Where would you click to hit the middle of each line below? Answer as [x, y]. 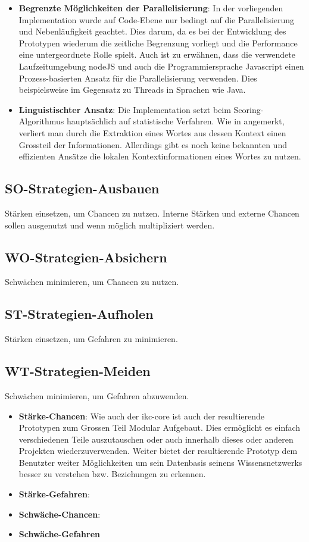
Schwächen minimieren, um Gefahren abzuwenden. [97, 395]
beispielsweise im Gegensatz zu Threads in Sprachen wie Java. [132, 90]
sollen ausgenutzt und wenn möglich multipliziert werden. [110, 225]
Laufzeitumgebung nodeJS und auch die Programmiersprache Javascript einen [161, 66]
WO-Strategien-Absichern [86, 257]
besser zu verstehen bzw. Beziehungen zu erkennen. [112, 474]
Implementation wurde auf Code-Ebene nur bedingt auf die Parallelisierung [157, 19]
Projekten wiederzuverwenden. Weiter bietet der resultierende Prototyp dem [158, 451]
